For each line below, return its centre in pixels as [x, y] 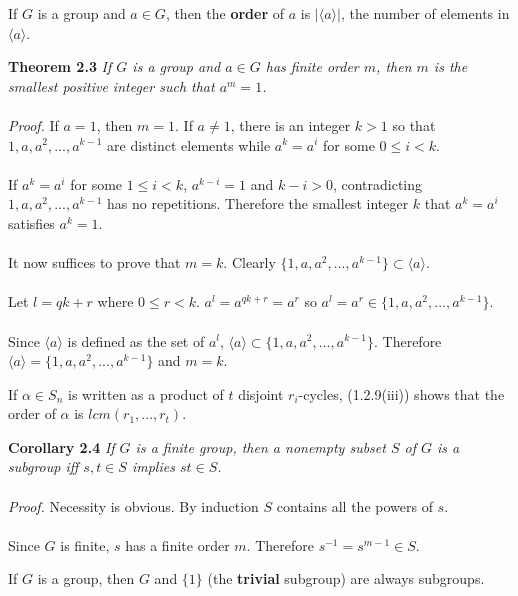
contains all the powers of [354, 505]
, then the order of [225, 13]
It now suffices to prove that [94, 262]
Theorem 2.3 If [60, 66]
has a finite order [177, 544]
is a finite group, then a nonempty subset [260, 446]
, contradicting [377, 183]
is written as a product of [145, 393]
